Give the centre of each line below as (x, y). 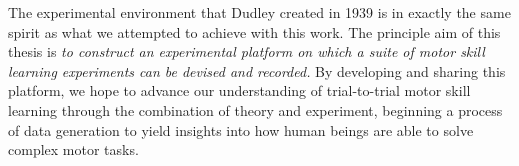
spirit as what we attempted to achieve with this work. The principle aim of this (254, 31)
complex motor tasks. (73, 149)
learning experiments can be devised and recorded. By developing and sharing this (257, 70)
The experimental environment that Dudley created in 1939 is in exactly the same (259, 12)
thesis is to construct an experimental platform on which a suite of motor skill (246, 51)
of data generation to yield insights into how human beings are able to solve (241, 129)
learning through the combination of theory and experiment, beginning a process (255, 109)
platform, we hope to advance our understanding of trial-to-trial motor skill (239, 90)
